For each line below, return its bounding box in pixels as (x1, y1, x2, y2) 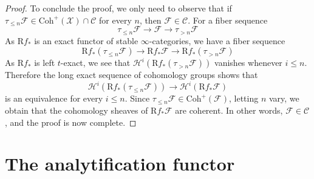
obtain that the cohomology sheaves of (5, 103, 148, 116)
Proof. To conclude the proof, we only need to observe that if (5, 2, 232, 14)
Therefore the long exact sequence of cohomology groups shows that (5, 68, 258, 81)
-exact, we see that (60, 56, 131, 69)
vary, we (268, 92, 299, 105)
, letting (228, 92, 259, 105)
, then (139, 13, 162, 26)
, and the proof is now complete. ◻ (5, 116, 137, 128)
